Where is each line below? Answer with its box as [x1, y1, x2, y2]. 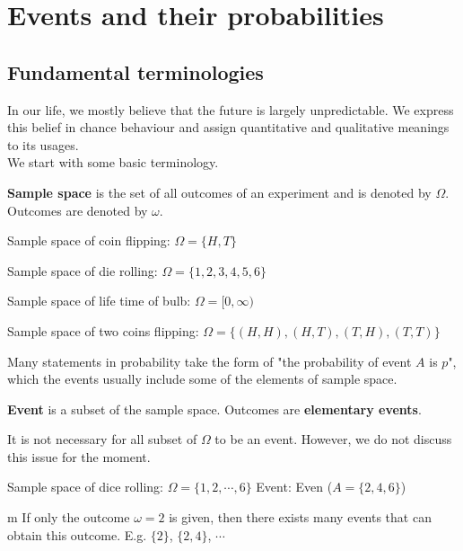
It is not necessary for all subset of [7, 430, 197, 449]
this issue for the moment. [7, 447, 151, 466]
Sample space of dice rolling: [7, 477, 163, 496]
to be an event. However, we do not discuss [214, 430, 452, 449]
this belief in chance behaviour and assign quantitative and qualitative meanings [7, 118, 450, 137]
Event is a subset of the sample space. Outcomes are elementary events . [7, 399, 422, 418]
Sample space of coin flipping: [7, 231, 170, 250]
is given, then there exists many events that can [169, 508, 432, 527]
